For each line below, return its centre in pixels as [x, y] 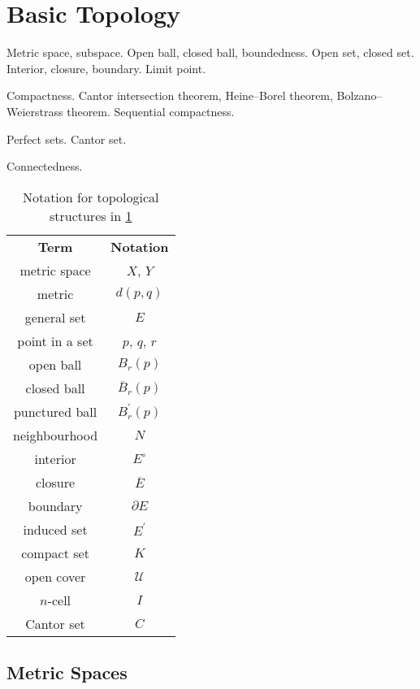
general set [55, 317]
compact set [55, 552]
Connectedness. [45, 166]
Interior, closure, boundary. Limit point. [106, 68]
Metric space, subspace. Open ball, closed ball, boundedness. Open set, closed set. [210, 52]
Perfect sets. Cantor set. [67, 139]
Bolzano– [359, 95]
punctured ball [55, 411]
